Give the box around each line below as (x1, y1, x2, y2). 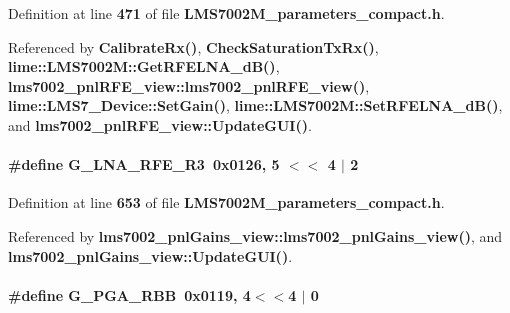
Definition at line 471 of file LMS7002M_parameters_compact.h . (8, 3, 445, 23)
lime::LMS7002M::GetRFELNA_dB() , (8, 56, 280, 77)
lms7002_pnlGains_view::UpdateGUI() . (8, 245, 293, 266)
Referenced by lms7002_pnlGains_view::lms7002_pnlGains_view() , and (8, 225, 503, 246)
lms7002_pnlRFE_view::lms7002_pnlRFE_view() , (8, 75, 370, 96)
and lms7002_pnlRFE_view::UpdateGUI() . (8, 114, 312, 135)
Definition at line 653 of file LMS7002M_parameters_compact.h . (8, 192, 445, 213)
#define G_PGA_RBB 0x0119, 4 (8, 284, 251, 305)
